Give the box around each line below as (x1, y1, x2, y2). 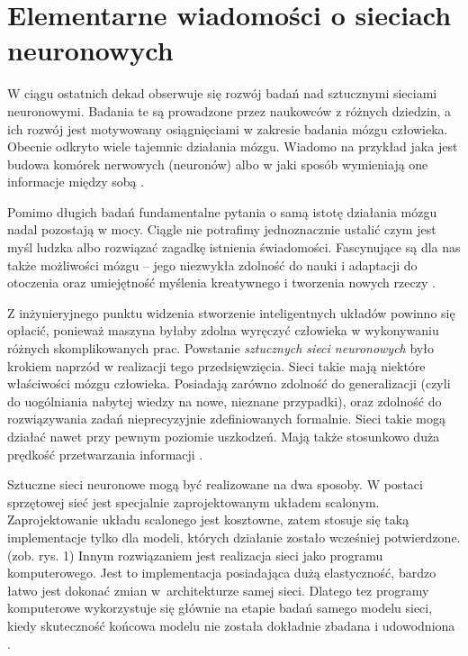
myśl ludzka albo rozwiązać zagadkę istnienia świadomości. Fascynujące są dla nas (7, 238, 461, 257)
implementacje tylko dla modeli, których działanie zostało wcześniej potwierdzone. (7, 527, 461, 546)
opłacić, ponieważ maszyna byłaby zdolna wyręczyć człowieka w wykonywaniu (7, 321, 439, 340)
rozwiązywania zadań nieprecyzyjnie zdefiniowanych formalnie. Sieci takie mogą (7, 409, 446, 428)
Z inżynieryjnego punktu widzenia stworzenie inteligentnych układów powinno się (7, 303, 455, 322)
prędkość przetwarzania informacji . (7, 444, 203, 463)
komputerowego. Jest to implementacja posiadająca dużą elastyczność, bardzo (7, 563, 436, 582)
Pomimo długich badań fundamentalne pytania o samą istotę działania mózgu (7, 202, 437, 221)
